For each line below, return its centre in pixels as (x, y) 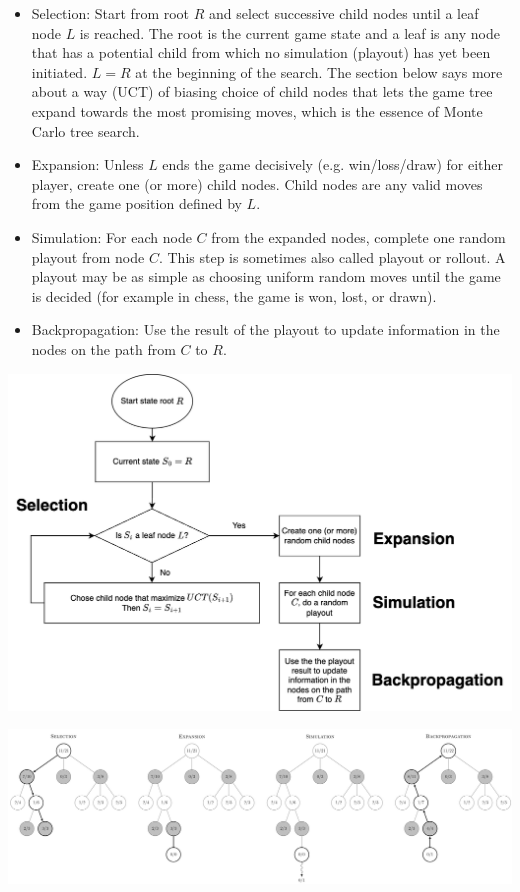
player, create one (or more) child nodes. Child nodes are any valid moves (257, 183)
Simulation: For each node (111, 236)
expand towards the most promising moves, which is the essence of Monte (257, 110)
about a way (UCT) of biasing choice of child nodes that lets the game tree (262, 91)
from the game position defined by (136, 203)
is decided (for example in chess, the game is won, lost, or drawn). (234, 295)
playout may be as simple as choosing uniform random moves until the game (266, 276)
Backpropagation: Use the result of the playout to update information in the (265, 329)
